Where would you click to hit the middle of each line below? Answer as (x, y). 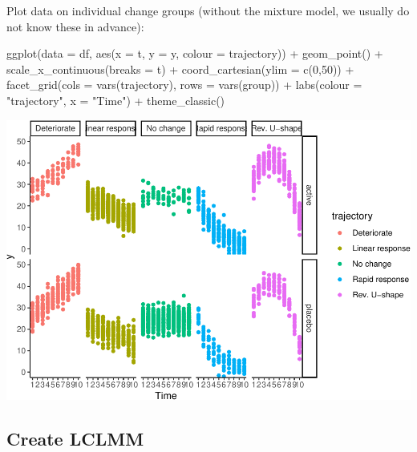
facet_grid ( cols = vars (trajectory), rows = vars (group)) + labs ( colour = (184, 85)
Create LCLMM (75, 438)
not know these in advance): (75, 26)
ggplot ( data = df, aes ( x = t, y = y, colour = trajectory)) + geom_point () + (195, 53)
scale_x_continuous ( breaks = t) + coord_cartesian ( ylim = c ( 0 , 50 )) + (180, 69)
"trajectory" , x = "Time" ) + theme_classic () (116, 100)
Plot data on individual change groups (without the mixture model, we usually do (208, 10)
